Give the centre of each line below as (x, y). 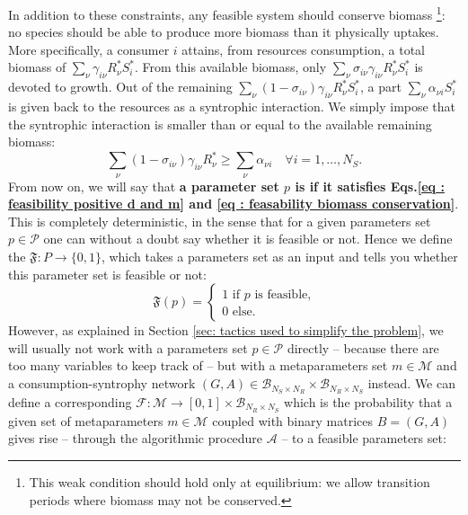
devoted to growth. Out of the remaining (120, 87)
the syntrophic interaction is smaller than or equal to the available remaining (220, 124)
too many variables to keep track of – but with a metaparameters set (198, 365)
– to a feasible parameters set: (364, 438)
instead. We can (411, 383)
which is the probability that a (368, 401)
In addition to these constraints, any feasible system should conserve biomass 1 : (227, 13)
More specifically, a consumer (89, 49)
